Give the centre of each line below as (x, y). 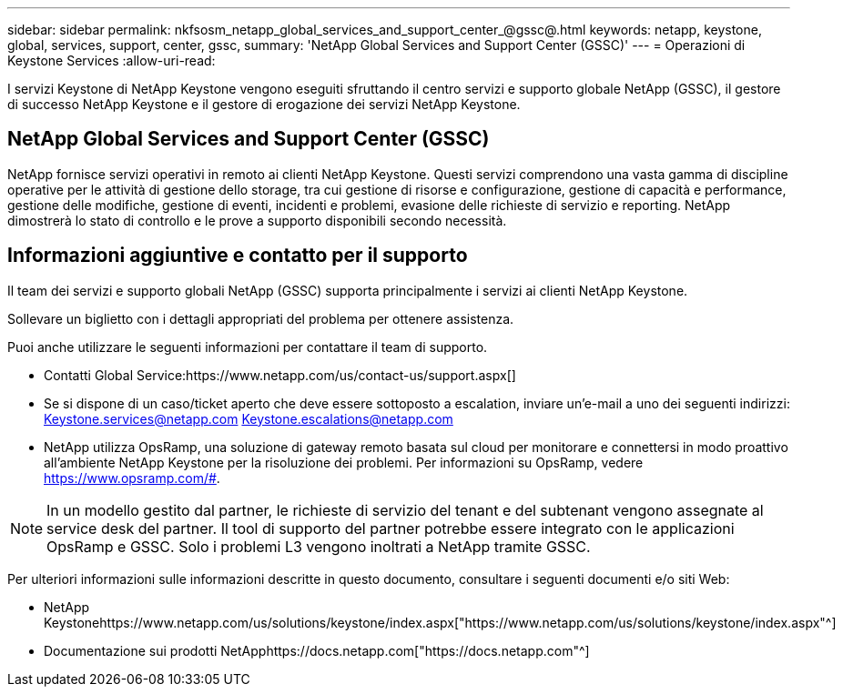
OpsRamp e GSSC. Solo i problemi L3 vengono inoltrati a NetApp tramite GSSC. (319, 546)
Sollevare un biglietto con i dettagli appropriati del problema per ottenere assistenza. (261, 318)
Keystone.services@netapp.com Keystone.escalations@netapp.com (249, 418)
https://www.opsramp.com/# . (132, 478)
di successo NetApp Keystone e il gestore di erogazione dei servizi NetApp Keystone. (264, 104)
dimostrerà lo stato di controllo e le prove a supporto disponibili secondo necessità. (257, 220)
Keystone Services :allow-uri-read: (112, 60)
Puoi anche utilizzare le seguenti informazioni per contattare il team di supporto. (248, 347)
